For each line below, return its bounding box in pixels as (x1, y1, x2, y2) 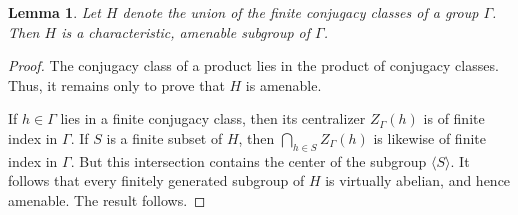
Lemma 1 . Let (8, 2, 101, 22)
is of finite (423, 108, 485, 129)
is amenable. (245, 74, 322, 95)
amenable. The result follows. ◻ (8, 189, 206, 210)
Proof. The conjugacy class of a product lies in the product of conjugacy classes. (8, 55, 499, 76)
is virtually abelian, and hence (325, 170, 511, 191)
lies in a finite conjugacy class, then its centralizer (60, 108, 366, 129)
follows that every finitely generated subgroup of (8, 170, 305, 191)
